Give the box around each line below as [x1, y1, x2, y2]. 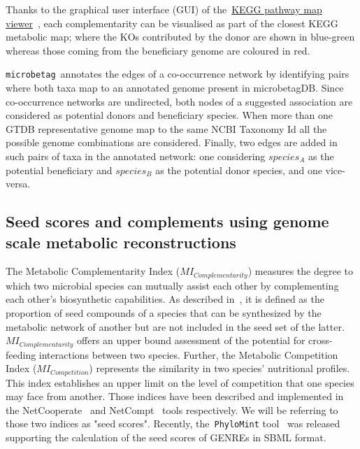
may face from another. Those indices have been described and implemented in [6, 389, 344, 404]
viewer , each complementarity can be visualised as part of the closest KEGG [6, 15, 338, 30]
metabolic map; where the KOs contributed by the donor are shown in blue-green [6, 29, 355, 44]
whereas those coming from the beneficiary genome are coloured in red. [6, 43, 310, 57]
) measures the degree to [247, 264, 353, 278]
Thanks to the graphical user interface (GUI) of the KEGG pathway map [6, 2, 322, 16]
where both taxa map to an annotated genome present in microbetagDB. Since [6, 80, 344, 95]
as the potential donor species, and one [155, 162, 322, 177]
